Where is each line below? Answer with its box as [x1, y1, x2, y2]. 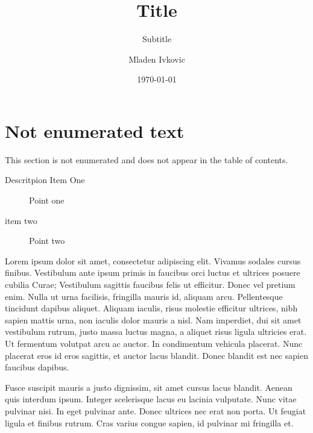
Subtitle [142, 33, 172, 45]
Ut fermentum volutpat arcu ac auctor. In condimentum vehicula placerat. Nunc [5, 337, 303, 349]
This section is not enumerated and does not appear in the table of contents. [5, 153, 288, 166]
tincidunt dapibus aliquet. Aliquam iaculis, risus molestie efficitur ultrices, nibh [5, 302, 298, 314]
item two [5, 214, 37, 226]
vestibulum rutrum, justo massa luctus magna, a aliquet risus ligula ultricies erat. [5, 325, 307, 338]
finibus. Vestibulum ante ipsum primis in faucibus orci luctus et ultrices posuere [5, 266, 300, 279]
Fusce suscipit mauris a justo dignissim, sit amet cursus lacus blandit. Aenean [5, 381, 292, 393]
